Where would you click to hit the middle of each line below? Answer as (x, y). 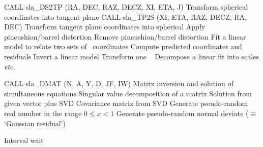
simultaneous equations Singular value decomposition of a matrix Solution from (128, 93)
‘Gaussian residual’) (35, 123)
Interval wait (24, 140)
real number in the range (43, 113)
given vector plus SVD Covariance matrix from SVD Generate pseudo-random (126, 103)
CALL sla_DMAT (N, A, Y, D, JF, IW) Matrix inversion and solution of (119, 83)
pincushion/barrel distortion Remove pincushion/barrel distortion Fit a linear (125, 36)
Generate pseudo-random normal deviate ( (182, 113)
